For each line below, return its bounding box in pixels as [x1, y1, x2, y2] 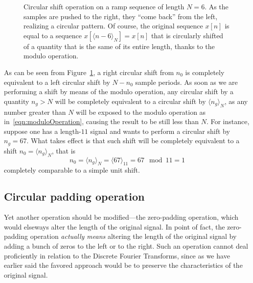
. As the [205, 1, 229, 11]
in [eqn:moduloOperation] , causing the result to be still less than [4, 116, 199, 127]
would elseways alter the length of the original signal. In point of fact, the [4, 221, 225, 232]
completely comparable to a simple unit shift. [4, 165, 140, 175]
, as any [224, 96, 248, 106]
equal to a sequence [23, 30, 82, 40]
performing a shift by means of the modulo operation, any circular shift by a [4, 86, 234, 97]
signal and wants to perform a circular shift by [90, 126, 230, 136]
